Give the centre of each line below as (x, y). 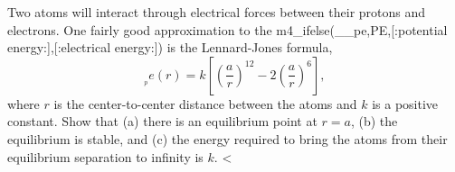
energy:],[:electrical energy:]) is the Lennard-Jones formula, (170, 47)
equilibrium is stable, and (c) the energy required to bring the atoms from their (227, 138)
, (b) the (374, 121)
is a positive (405, 103)
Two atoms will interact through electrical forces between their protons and (217, 12)
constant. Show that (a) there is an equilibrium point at (162, 121)
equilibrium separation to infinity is (105, 156)
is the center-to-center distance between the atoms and (205, 103)
